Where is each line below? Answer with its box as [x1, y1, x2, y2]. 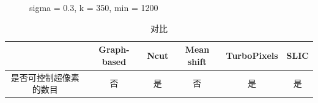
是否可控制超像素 [10, 71, 79, 83]
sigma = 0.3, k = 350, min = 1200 [29, 1, 158, 13]
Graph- [98, 43, 130, 56]
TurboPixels [226, 48, 278, 61]
